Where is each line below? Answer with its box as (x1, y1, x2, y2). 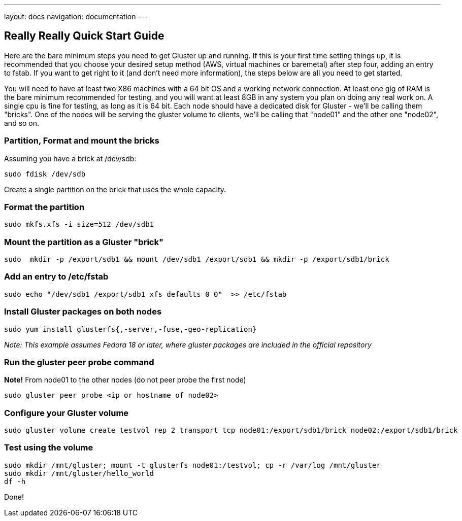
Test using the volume (4, 442, 93, 453)
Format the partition (4, 201, 85, 212)
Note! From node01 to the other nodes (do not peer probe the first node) (4, 375, 246, 385)
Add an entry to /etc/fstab (4, 271, 109, 282)
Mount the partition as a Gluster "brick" (4, 236, 163, 247)
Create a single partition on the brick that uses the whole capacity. (4, 185, 226, 194)
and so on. (4, 118, 40, 127)
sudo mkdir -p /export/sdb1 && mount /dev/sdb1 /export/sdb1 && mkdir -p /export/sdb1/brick (4, 255, 389, 264)
